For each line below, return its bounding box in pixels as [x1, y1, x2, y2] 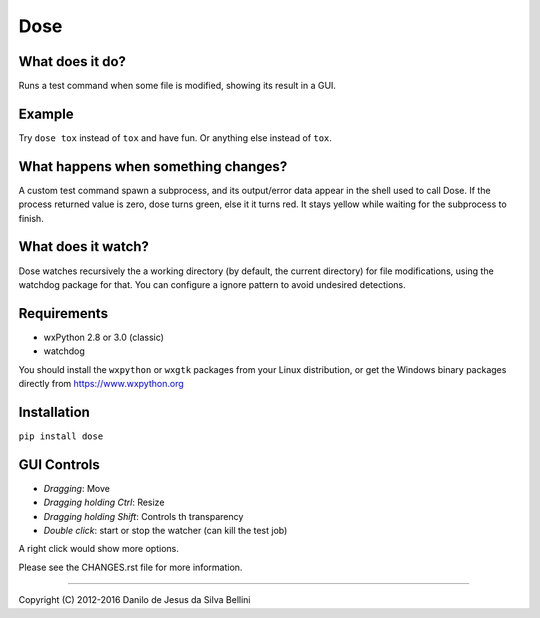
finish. [18, 212, 44, 224]
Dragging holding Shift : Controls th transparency [43, 510, 244, 522]
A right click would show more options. [18, 543, 179, 555]
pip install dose [18, 430, 104, 442]
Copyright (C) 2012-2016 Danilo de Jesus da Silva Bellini [18, 594, 251, 606]
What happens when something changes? [18, 158, 288, 175]
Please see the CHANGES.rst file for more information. [18, 561, 243, 573]
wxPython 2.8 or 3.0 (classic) [43, 331, 165, 343]
